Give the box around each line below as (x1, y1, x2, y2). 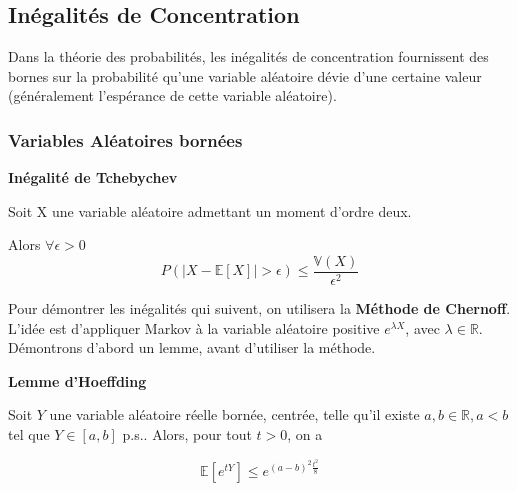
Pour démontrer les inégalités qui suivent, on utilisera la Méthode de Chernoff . (8, 298, 511, 319)
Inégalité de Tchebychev (8, 167, 178, 188)
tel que (8, 424, 50, 445)
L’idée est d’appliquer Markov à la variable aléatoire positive (8, 317, 380, 338)
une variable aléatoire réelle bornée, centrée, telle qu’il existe (49, 404, 420, 425)
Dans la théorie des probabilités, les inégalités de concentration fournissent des (8, 46, 489, 67)
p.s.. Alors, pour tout (122, 424, 252, 445)
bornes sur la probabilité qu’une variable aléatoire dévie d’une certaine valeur (8, 65, 482, 86)
